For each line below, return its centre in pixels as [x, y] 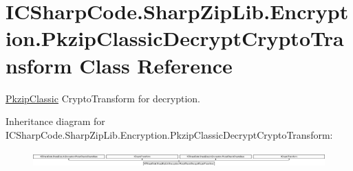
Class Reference [156, 65]
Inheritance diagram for [55, 121]
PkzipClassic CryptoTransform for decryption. [103, 98]
